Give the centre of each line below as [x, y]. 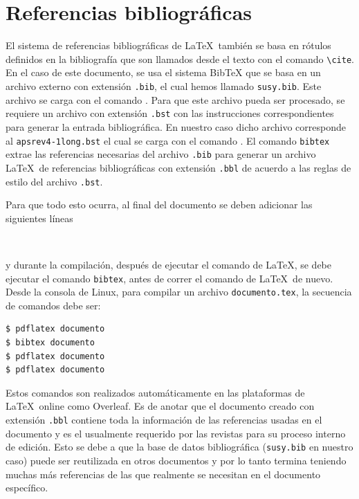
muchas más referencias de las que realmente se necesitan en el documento [163, 474]
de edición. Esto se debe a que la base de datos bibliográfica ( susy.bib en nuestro [179, 447]
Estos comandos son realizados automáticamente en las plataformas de [155, 392]
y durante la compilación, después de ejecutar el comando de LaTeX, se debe [169, 264]
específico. [27, 488]
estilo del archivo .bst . [54, 181]
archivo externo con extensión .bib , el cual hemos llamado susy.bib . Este [164, 85]
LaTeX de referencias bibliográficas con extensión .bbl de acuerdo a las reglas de [178, 167]
